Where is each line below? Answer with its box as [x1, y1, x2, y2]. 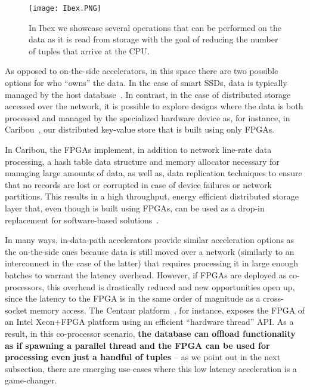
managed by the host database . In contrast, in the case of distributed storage [5, 88, 291, 100]
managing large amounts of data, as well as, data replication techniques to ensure [5, 167, 302, 179]
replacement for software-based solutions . [5, 213, 159, 226]
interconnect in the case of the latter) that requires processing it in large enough [5, 257, 299, 269]
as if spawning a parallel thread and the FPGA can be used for [5, 339, 270, 351]
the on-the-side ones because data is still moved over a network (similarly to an [5, 245, 294, 257]
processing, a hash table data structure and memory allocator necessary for [5, 155, 280, 167]
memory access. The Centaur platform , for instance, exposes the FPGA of [30, 303, 305, 316]
